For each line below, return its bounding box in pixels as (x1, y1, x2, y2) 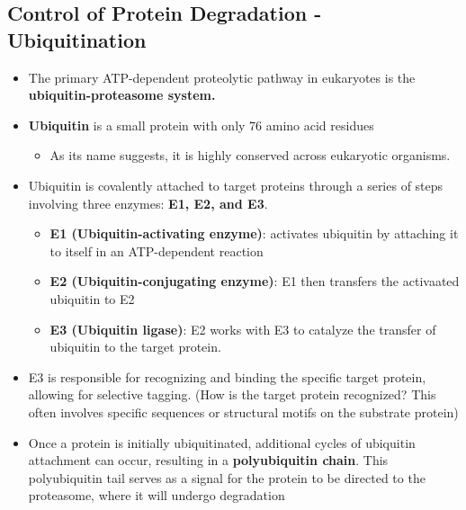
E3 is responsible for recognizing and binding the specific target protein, (28, 367, 426, 386)
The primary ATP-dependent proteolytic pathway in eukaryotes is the (28, 67, 416, 86)
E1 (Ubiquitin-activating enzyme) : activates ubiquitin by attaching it (49, 224, 459, 243)
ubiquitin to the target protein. (49, 337, 221, 356)
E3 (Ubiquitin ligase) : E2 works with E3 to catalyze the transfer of (49, 319, 436, 338)
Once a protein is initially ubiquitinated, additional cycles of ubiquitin (28, 433, 416, 452)
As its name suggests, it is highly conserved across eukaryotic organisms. (49, 146, 451, 165)
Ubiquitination (7, 25, 147, 53)
